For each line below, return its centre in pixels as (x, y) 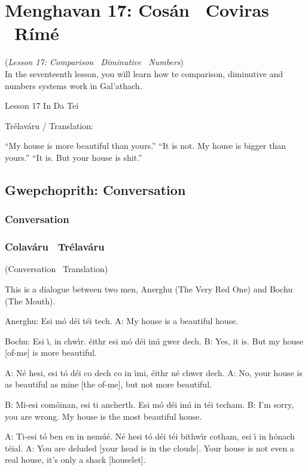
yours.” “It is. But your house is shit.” (74, 157)
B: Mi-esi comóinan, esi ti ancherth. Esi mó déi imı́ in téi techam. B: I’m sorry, (150, 405)
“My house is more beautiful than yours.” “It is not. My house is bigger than (145, 146)
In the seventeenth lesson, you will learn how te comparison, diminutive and (144, 73)
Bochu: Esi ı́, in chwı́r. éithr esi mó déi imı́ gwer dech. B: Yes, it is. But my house (154, 341)
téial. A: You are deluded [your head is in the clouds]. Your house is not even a (150, 448)
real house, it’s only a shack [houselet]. (75, 460)
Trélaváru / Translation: (49, 125)
